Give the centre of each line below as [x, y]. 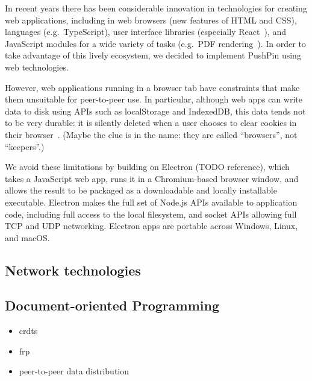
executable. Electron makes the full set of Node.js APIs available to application [151, 202]
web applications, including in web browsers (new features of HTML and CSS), [151, 20]
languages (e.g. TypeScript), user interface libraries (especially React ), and [145, 32]
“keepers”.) [25, 146]
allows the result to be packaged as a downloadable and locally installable [141, 190]
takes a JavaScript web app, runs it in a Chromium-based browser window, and [152, 178]
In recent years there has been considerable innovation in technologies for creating [156, 8]
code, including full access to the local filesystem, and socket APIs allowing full [151, 214]
